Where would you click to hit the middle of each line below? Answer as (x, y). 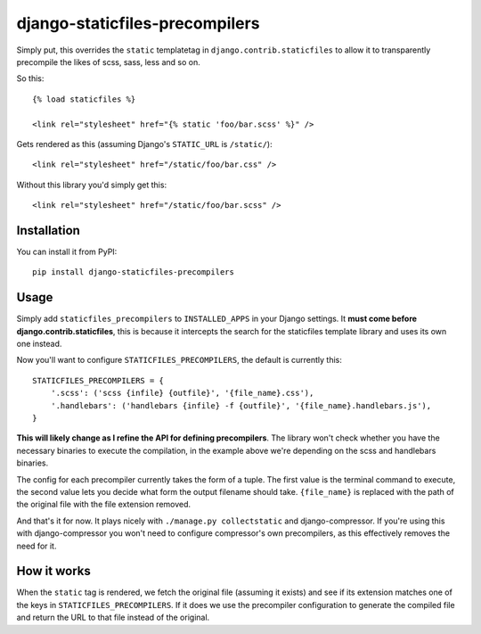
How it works (53, 571)
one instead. (39, 344)
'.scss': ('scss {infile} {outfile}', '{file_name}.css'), (182, 393)
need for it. (37, 546)
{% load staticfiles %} (84, 99)
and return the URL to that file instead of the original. (113, 618)
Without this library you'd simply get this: (92, 185)
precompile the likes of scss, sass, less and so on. (108, 62)
